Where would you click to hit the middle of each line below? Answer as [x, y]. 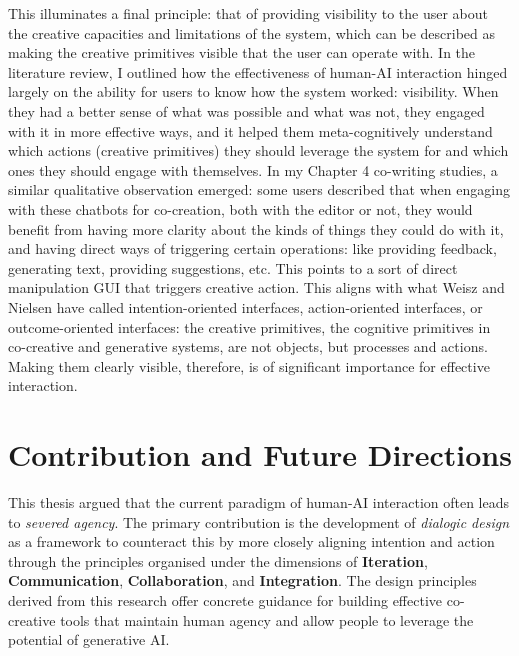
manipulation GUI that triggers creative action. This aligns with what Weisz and [256, 287]
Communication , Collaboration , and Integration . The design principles [242, 580]
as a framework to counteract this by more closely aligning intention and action [251, 541]
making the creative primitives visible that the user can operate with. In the [242, 52]
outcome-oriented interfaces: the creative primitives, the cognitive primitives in [249, 326]
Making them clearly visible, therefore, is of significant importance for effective [249, 365]
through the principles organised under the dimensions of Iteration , [218, 560]
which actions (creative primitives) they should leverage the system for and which [258, 150]
